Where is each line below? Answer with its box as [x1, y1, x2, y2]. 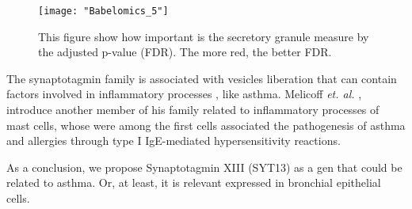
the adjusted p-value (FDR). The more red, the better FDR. [38, 44, 332, 60]
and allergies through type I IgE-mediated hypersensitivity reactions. [6, 132, 341, 149]
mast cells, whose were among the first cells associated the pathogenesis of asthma [6, 116, 406, 133]
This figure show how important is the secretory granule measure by [38, 28, 369, 44]
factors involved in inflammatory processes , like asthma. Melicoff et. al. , [6, 85, 362, 102]
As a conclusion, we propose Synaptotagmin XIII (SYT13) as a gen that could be [6, 158, 402, 175]
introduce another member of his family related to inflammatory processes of [6, 101, 380, 118]
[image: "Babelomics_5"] [38, 6, 169, 17]
